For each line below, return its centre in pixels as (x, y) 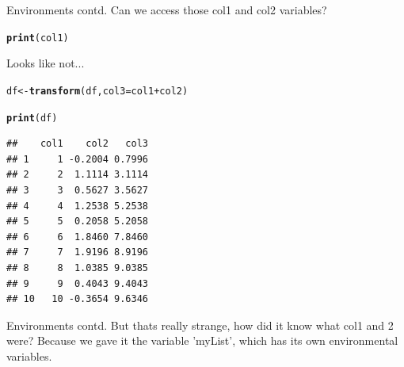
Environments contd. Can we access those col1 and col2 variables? (167, 10)
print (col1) (38, 38)
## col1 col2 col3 (77, 144)
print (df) (32, 118)
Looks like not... (46, 63)
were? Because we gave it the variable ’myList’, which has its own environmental (202, 340)
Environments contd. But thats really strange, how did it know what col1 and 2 (200, 325)
